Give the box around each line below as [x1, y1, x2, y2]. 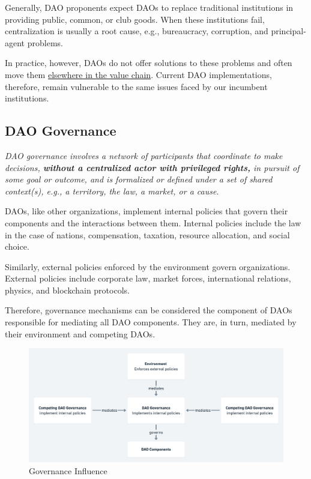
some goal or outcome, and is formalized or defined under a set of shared [5, 173, 273, 185]
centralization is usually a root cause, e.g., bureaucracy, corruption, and [5, 25, 268, 37]
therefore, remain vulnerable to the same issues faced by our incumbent [5, 80, 268, 92]
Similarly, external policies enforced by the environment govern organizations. [5, 260, 291, 273]
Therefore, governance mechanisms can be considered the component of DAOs [5, 304, 292, 316]
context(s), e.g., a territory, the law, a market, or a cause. [5, 184, 219, 197]
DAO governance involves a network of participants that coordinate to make [5, 149, 283, 161]
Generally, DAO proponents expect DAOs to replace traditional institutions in [5, 1, 294, 13]
